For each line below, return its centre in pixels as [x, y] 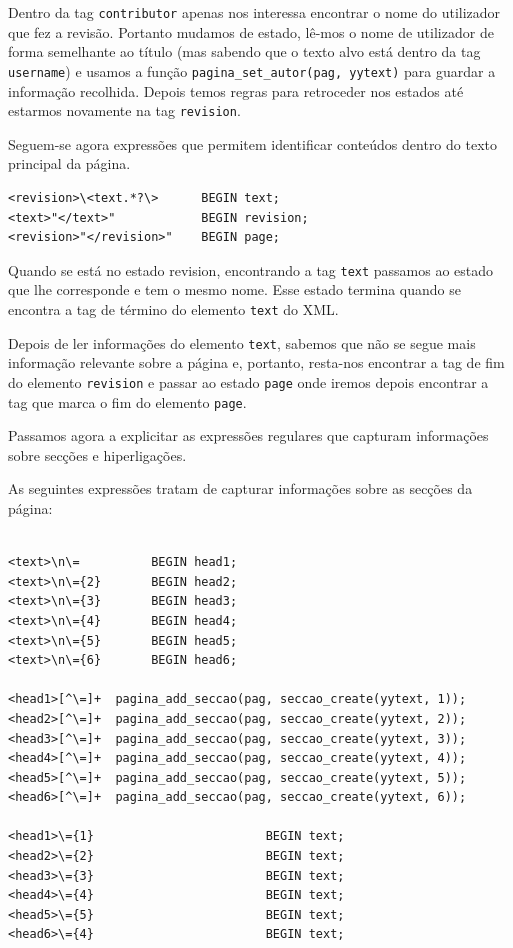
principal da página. [69, 163]
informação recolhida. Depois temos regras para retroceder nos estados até [236, 90]
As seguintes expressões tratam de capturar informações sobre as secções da [240, 488]
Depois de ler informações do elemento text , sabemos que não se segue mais [242, 342]
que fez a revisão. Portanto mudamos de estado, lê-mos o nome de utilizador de [251, 31]
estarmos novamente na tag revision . [124, 110]
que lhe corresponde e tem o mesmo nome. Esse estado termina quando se [234, 289]
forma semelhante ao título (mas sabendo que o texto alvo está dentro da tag [244, 51]
